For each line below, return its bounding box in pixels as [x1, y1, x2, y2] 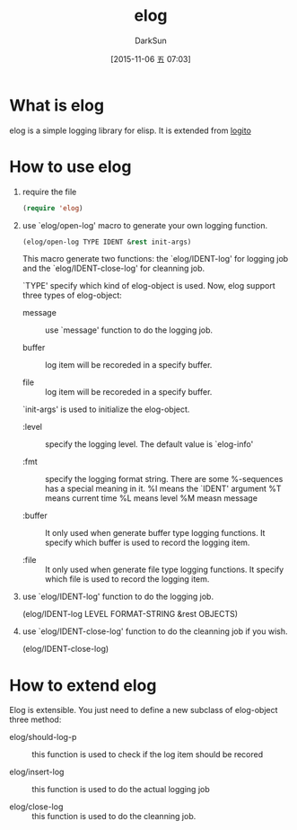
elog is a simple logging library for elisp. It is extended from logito [9, 125, 251, 136]
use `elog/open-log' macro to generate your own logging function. [22, 219, 267, 230]
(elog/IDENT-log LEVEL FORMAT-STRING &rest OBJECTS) [22, 609, 239, 620]
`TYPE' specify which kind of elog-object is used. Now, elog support [22, 281, 275, 291]
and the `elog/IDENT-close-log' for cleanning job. [22, 263, 205, 274]
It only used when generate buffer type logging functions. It [44, 528, 266, 539]
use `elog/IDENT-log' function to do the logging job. [22, 591, 214, 602]
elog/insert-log [9, 766, 65, 778]
